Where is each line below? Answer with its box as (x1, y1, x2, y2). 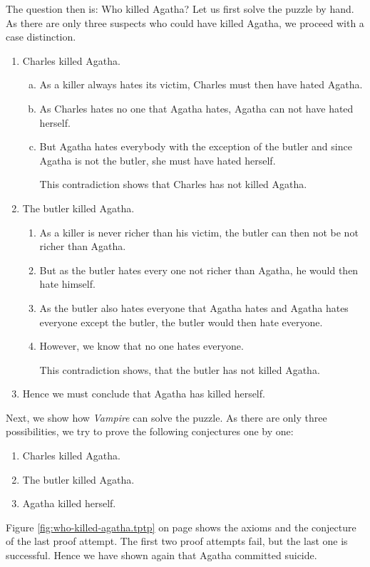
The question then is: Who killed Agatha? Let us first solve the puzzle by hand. (6, 1, 354, 16)
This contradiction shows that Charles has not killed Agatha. (39, 177, 307, 192)
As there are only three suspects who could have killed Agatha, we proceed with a (6, 15, 364, 30)
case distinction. (6, 29, 76, 44)
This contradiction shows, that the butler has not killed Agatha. (39, 362, 320, 377)
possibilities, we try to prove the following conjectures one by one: (6, 424, 294, 439)
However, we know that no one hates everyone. (39, 338, 244, 353)
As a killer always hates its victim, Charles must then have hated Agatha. (39, 77, 363, 92)
